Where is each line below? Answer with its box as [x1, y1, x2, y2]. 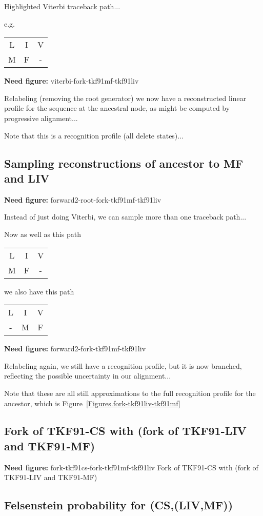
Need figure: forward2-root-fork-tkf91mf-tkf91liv [4, 194, 161, 205]
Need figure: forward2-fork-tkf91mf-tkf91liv [4, 343, 146, 354]
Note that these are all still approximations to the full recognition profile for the [4, 387, 256, 398]
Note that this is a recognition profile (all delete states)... [4, 130, 184, 141]
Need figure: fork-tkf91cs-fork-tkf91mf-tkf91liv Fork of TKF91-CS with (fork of [4, 462, 258, 472]
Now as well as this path [4, 228, 81, 239]
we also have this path [4, 286, 74, 296]
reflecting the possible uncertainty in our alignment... [4, 370, 171, 381]
